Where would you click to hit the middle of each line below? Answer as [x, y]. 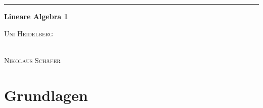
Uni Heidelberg [29, 33]
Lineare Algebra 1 [36, 16]
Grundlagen [46, 95]
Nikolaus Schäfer [32, 60]
